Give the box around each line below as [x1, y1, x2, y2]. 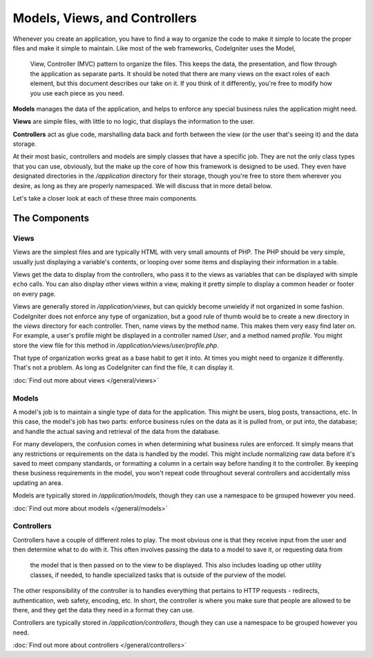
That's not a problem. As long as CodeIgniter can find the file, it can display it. [12, 363, 235, 372]
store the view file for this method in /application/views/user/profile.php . [12, 341, 219, 349]
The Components [12, 212, 90, 224]
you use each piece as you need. [30, 89, 124, 97]
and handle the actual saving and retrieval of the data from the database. [12, 427, 220, 435]
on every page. [12, 289, 56, 298]
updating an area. [12, 478, 64, 487]
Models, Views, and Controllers [12, 10, 197, 26]
